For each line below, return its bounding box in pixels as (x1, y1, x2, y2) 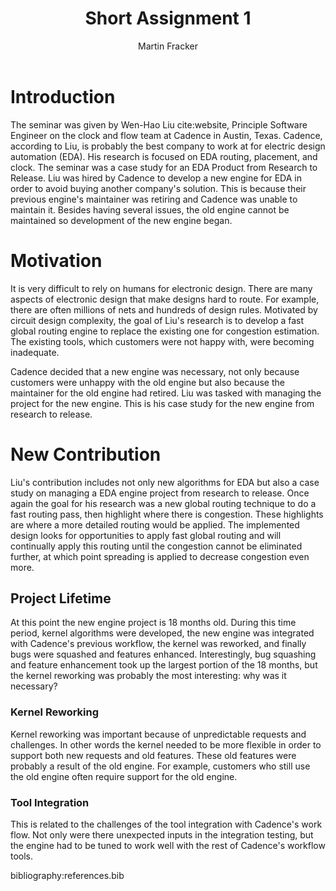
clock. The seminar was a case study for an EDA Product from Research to (10, 161, 318, 173)
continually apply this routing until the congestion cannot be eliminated (10, 540, 303, 552)
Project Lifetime (10, 590, 112, 607)
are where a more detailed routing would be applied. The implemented (10, 518, 300, 531)
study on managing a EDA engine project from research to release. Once (10, 487, 310, 499)
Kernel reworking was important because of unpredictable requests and (10, 728, 307, 740)
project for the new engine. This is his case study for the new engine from (10, 397, 315, 409)
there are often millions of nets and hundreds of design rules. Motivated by (10, 303, 318, 316)
